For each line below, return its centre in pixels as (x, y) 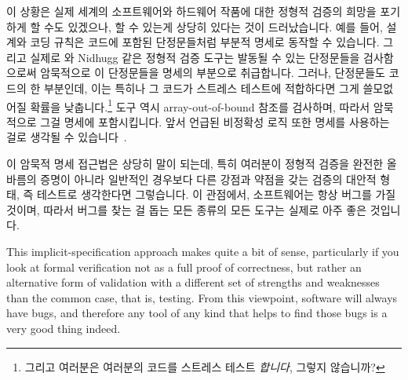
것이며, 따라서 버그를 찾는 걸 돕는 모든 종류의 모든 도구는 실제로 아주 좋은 (187, 209)
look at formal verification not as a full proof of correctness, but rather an (184, 267)
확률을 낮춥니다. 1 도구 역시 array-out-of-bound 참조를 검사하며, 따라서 (200, 105)
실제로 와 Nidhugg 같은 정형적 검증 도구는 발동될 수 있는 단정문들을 (195, 57)
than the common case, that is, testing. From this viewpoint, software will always (202, 297)
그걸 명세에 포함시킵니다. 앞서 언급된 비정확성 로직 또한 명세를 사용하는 (215, 121)
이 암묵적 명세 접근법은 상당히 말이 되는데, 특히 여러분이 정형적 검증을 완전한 (195, 163)
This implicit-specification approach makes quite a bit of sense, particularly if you (203, 251)
